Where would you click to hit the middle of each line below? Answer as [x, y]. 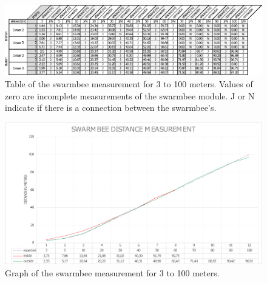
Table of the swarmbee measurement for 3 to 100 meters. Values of [129, 83]
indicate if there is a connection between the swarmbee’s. [111, 108]
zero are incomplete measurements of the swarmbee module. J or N [130, 95]
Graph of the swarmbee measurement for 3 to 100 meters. [112, 273]
